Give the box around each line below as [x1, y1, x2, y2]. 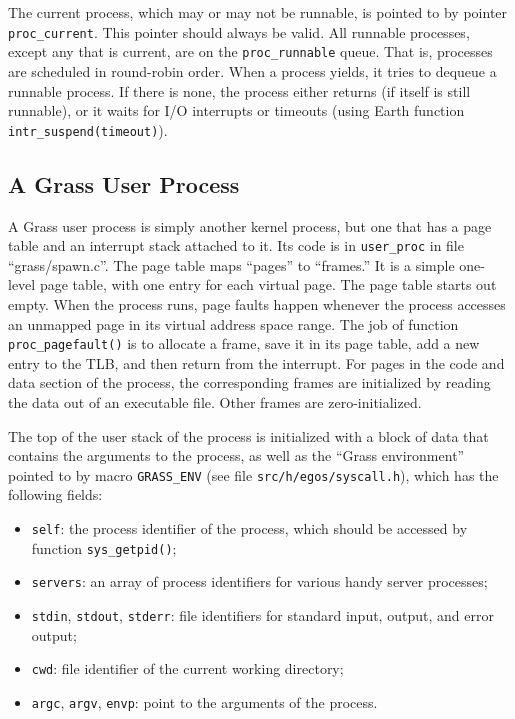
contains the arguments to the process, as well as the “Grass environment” [8, 445, 465, 466]
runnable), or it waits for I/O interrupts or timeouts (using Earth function [8, 100, 465, 121]
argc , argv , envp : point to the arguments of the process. [31, 691, 378, 712]
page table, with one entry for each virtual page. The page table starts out [39, 274, 497, 295]
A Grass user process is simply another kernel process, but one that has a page [8, 215, 492, 236]
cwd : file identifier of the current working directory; [31, 658, 344, 679]
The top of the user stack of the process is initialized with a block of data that [8, 425, 489, 446]
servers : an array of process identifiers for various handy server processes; [31, 571, 488, 592]
